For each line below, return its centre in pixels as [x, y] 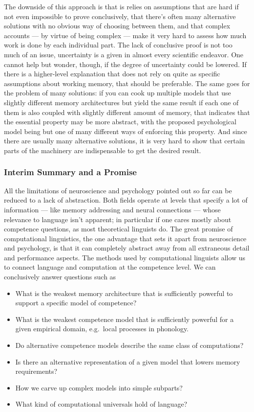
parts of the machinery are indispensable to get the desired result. [103, 150]
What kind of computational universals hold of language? [101, 404]
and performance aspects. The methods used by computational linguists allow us [125, 257]
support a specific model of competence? [76, 303]
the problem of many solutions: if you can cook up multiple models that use [117, 93]
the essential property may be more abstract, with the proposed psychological [120, 122]
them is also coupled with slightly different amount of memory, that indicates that [127, 112]
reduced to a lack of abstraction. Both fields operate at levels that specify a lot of [126, 200]
